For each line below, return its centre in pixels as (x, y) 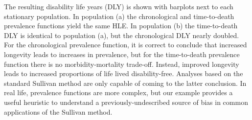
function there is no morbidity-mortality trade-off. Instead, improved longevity (122, 64)
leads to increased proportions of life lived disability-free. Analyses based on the (124, 73)
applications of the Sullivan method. (58, 111)
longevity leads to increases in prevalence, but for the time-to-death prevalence (122, 54)
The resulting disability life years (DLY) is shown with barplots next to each (119, 6)
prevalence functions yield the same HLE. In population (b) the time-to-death (121, 26)
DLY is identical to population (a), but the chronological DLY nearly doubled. (122, 35)
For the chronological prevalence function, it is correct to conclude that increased (126, 45)
